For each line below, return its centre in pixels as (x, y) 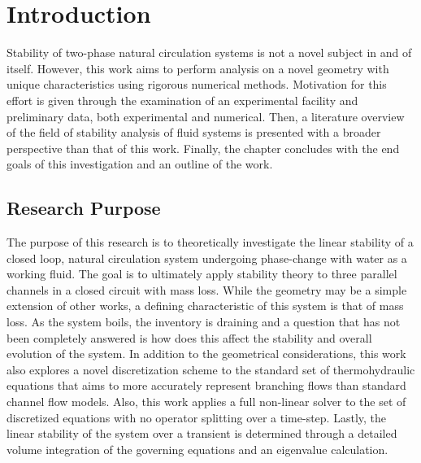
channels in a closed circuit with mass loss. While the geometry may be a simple (207, 289)
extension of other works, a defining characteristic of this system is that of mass (205, 306)
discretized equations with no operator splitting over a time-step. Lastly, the (197, 417)
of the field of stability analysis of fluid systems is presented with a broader (194, 132)
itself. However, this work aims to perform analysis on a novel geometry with (198, 68)
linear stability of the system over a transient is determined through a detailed (202, 433)
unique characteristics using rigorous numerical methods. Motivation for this (197, 84)
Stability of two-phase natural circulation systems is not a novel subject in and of (209, 52)
